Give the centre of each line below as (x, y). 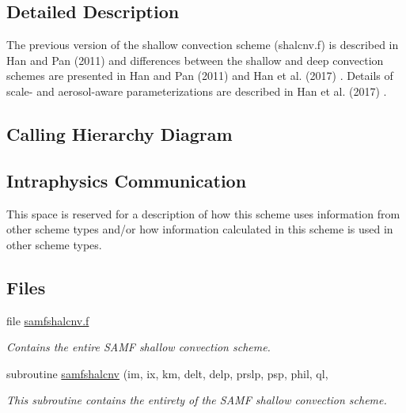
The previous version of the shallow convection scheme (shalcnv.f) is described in (203, 45)
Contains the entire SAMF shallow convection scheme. (138, 347)
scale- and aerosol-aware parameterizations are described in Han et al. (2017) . (197, 91)
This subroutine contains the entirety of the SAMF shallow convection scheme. (197, 400)
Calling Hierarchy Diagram (120, 133)
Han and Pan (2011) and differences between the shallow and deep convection (195, 60)
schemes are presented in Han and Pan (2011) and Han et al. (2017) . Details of (200, 76)
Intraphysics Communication (127, 180)
